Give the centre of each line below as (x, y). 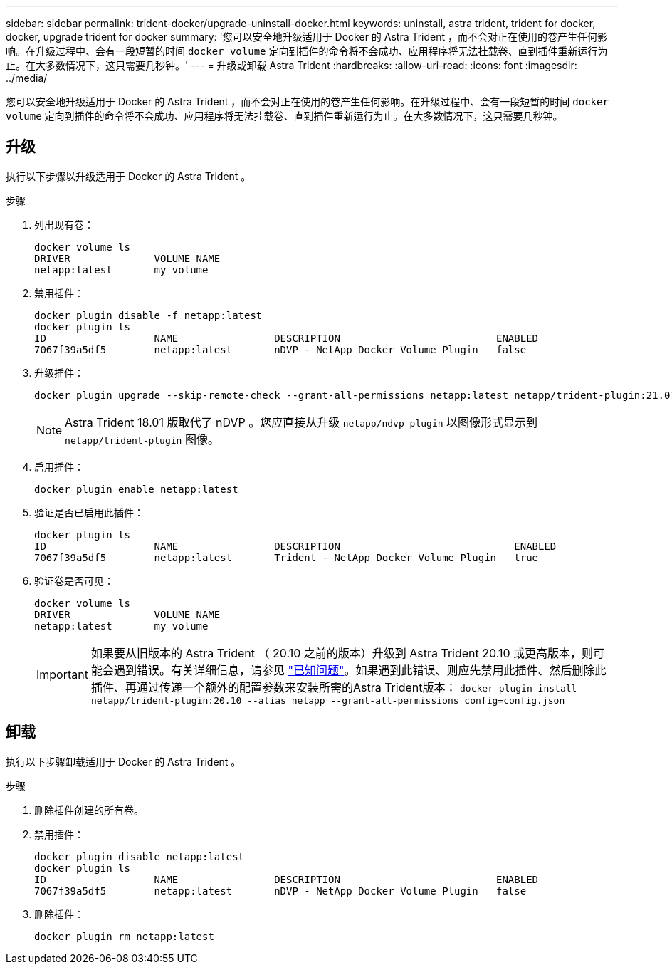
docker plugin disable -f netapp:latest (148, 315)
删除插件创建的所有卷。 (89, 810)
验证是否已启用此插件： (89, 512)
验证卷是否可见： (74, 580)
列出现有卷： (64, 224)
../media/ (27, 78)
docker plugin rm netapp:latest (124, 936)
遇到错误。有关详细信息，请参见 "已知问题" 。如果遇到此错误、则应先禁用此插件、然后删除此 (360, 670)
